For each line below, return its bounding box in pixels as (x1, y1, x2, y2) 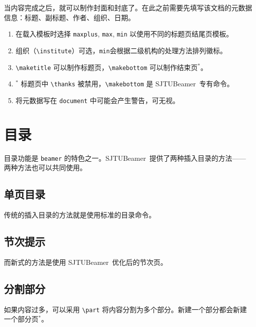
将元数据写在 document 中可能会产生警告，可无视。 (15, 95, 180, 105)
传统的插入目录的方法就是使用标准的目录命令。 (4, 210, 156, 220)
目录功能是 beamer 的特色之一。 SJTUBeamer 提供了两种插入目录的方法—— (4, 152, 246, 163)
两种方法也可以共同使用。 (4, 162, 87, 173)
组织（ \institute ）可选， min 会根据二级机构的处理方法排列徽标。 (15, 45, 227, 55)
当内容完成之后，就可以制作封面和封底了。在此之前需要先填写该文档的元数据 (4, 2, 252, 12)
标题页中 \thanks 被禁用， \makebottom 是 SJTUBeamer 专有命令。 (21, 78, 234, 89)
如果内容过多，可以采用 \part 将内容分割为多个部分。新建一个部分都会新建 (4, 304, 247, 314)
